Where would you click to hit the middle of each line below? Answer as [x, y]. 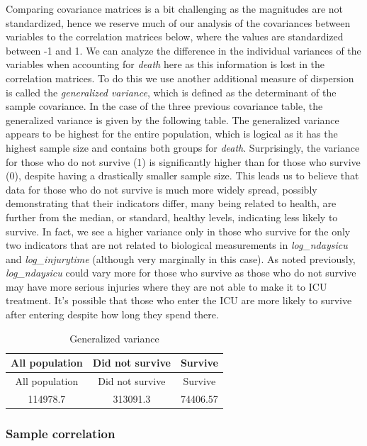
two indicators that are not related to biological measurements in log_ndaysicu [177, 245]
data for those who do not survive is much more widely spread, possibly [162, 189]
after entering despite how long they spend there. [112, 314]
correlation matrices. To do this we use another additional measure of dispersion [180, 78]
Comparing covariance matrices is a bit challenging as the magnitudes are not [175, 9]
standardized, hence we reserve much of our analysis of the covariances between [178, 22]
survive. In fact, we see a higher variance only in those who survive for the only [178, 231]
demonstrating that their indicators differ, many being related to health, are [171, 203]
